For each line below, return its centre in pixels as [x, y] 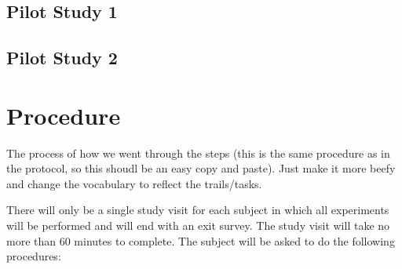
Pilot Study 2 [62, 58]
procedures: [34, 256]
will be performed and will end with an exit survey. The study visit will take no [198, 225]
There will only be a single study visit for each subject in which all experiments [198, 210]
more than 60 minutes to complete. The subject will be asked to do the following [201, 240]
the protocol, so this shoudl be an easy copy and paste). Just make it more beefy [201, 168]
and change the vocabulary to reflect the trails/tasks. [134, 183]
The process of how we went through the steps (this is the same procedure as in [198, 153]
